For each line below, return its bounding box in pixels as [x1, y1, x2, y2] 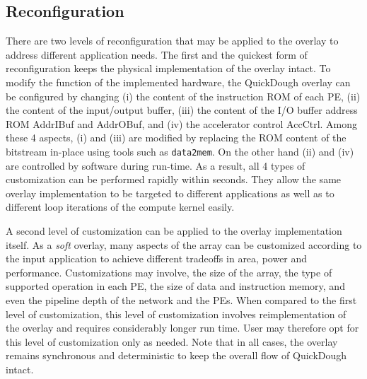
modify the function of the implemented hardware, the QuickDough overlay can [6, 74, 351, 89]
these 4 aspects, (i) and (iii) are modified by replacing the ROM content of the [6, 130, 346, 145]
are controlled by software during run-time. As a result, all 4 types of [6, 158, 305, 173]
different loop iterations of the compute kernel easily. [6, 199, 235, 214]
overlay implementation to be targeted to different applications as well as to [6, 185, 334, 200]
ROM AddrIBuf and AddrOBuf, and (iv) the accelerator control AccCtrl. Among [6, 116, 358, 131]
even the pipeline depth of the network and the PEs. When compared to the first [6, 292, 357, 307]
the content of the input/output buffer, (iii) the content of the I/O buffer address [6, 103, 358, 117]
